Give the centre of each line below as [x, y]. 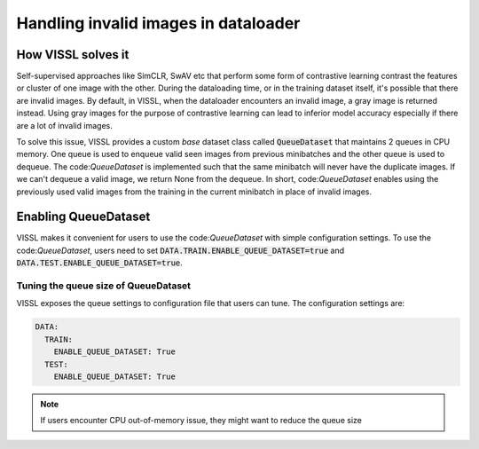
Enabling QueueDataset [83, 217]
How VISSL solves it [73, 55]
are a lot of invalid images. [64, 125]
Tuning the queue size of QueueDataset [103, 286]
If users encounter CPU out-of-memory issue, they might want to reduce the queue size [201, 421]
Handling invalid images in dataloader [158, 23]
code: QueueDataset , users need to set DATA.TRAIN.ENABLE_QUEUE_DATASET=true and [181, 250]
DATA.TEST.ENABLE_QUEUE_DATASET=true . [100, 263]
